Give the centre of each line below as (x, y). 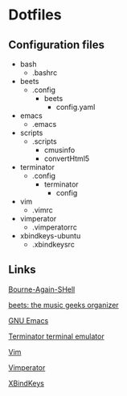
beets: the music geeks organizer (63, 305)
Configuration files (56, 45)
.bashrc (45, 73)
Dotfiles (35, 15)
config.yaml (76, 107)
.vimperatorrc (55, 227)
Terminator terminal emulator (56, 336)
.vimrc (43, 210)
